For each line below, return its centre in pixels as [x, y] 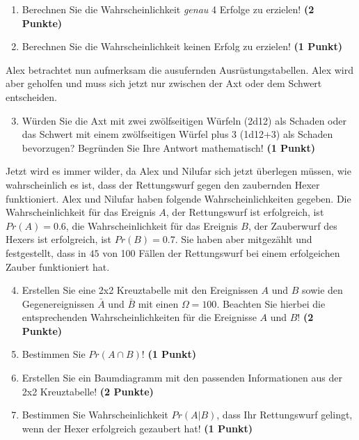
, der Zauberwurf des [293, 225]
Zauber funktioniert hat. [58, 266]
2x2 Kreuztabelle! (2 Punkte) [88, 391]
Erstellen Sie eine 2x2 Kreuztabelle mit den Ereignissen [140, 290]
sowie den [322, 290]
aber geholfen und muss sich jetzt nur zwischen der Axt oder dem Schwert [164, 83]
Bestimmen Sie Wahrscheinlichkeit [95, 415]
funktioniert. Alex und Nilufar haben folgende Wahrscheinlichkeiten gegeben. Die [178, 198]
